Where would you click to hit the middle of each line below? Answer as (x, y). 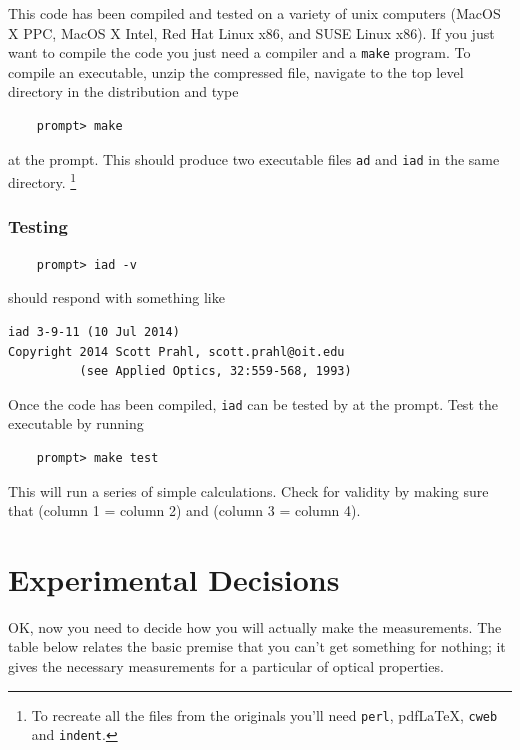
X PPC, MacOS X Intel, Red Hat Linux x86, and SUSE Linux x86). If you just (251, 32)
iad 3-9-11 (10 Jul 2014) (94, 331)
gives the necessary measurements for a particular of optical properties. (226, 666)
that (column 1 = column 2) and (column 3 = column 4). (184, 510)
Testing (38, 226)
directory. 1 (42, 180)
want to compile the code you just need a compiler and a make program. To (239, 52)
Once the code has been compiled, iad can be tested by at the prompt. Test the (253, 403)
